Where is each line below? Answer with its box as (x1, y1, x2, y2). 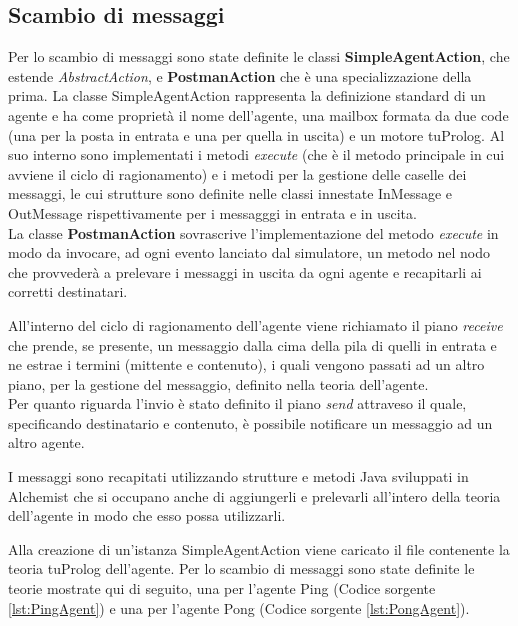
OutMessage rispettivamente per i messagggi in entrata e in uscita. (8, 202, 417, 223)
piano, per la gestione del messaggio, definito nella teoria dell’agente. (8, 373, 429, 394)
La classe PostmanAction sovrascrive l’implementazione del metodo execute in (8, 222, 499, 243)
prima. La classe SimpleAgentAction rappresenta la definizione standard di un (8, 85, 486, 106)
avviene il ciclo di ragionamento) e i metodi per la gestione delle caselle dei (8, 163, 467, 184)
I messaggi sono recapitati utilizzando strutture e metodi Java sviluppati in (8, 466, 469, 487)
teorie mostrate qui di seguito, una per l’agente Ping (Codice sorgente (8, 578, 436, 599)
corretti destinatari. (8, 281, 128, 302)
